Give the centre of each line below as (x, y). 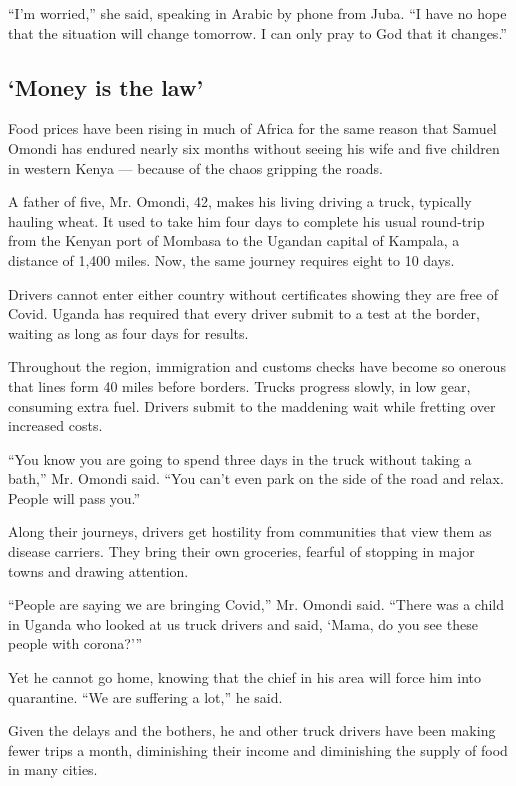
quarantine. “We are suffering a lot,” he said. (145, 696)
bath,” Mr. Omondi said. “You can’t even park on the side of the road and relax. (256, 478)
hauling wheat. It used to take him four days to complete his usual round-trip (246, 220)
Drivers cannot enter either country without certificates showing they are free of (253, 293)
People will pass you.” (74, 497)
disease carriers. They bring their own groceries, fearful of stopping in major (241, 551)
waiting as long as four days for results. (128, 332)
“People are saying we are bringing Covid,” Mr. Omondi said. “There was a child (256, 604)
